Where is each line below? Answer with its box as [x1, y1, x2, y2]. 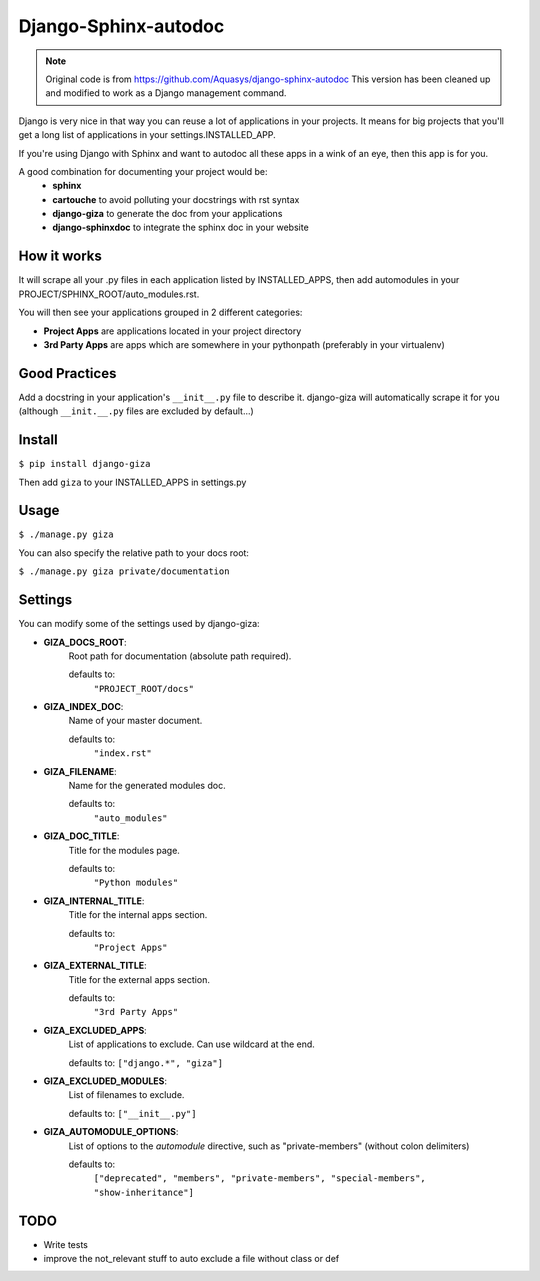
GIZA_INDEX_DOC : [43, 701, 124, 713]
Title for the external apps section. [68, 973, 210, 985]
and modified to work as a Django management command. [45, 87, 287, 99]
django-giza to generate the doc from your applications [52, 208, 283, 220]
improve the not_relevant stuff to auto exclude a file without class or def [43, 1253, 340, 1265]
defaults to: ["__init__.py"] [68, 1107, 197, 1119]
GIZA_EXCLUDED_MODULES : [43, 1075, 168, 1087]
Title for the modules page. [68, 844, 180, 856]
